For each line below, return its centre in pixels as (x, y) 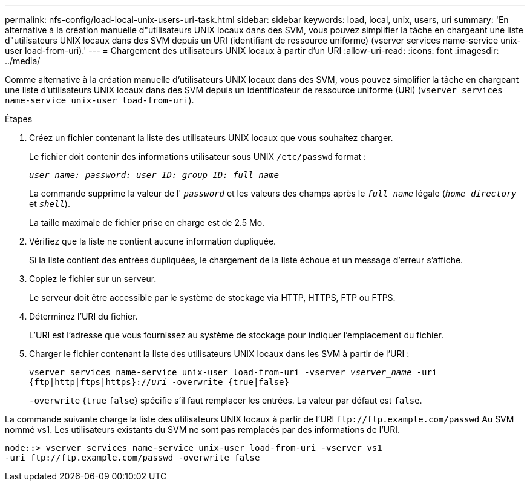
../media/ (23, 61)
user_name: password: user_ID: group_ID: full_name (154, 175)
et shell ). (50, 204)
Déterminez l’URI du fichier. (83, 316)
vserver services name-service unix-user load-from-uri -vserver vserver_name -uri (233, 372)
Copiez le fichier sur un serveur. (93, 279)
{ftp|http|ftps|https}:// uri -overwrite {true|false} (159, 382)
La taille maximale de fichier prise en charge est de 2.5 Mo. (147, 222)
